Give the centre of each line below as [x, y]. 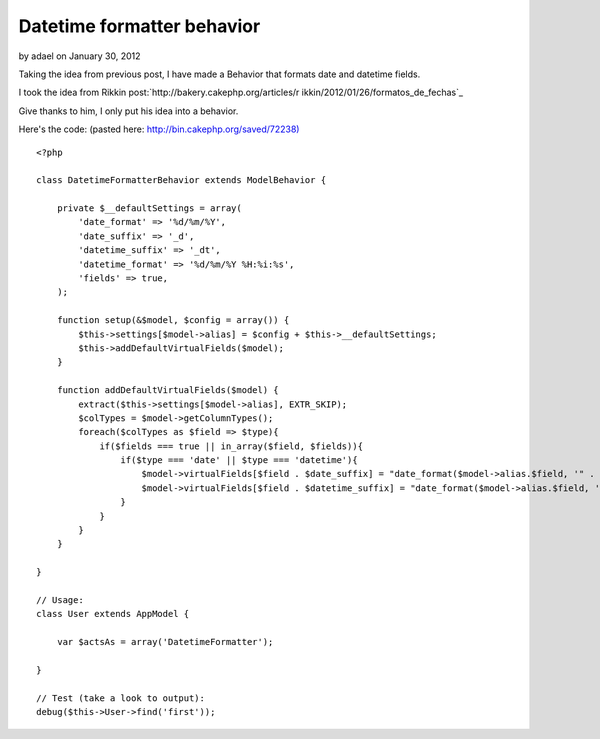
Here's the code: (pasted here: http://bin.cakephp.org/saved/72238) [159, 129]
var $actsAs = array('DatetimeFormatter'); [165, 642]
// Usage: [60, 600]
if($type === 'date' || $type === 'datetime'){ [239, 460]
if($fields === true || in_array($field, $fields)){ [231, 446]
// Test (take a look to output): [120, 698]
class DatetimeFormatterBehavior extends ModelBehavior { [181, 180]
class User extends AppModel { [113, 614]
